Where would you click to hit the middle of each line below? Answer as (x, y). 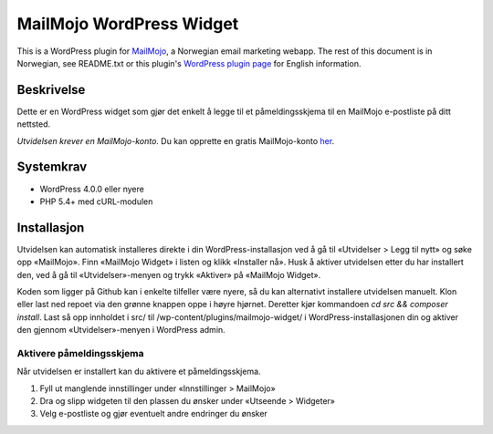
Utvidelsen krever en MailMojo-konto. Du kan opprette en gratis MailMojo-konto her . (176, 140)
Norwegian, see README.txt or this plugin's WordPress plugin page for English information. (189, 63)
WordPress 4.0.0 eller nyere (92, 189)
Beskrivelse (51, 90)
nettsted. (34, 124)
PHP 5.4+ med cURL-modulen (96, 201)
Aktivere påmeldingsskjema (81, 353)
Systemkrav (52, 167)
